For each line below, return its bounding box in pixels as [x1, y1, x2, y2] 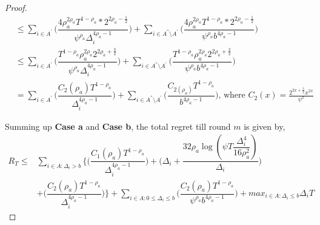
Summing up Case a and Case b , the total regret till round [5, 119, 231, 132]
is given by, [244, 119, 285, 132]
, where [218, 91, 245, 100]
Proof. [5, 1, 27, 13]
